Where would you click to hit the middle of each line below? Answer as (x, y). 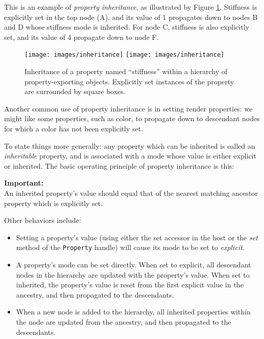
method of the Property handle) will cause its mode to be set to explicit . (130, 247)
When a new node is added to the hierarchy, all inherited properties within (133, 312)
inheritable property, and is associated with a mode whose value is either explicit (130, 156)
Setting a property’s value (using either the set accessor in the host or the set (137, 237)
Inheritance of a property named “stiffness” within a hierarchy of (126, 71)
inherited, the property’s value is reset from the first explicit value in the (130, 285)
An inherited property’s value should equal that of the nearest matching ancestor (131, 193)
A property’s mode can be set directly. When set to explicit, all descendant (134, 264)
